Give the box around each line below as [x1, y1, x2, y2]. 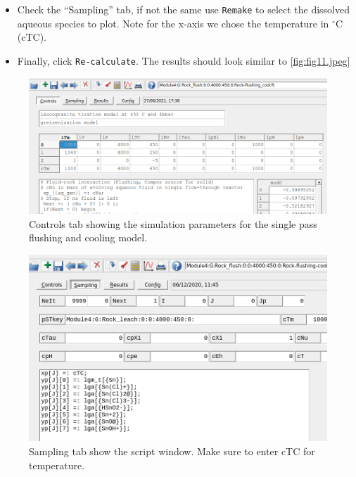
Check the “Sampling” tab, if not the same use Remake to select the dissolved [17, 2, 350, 16]
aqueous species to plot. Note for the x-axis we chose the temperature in [17, 15, 329, 30]
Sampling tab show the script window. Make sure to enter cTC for [29, 444, 315, 459]
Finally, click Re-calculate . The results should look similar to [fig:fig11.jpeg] [17, 53, 350, 68]
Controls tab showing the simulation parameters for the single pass [29, 216, 317, 231]
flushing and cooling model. [29, 230, 148, 245]
